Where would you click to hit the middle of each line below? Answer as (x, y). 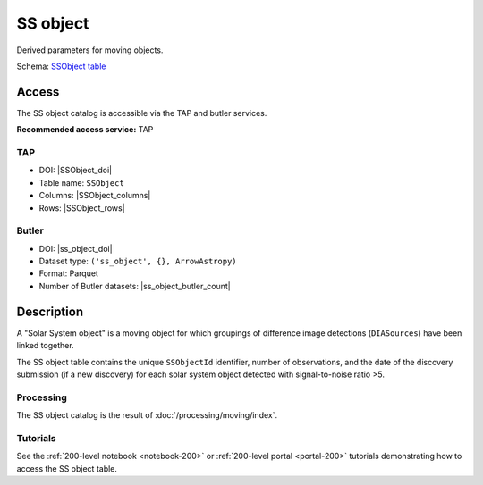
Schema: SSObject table (61, 66)
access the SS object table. (67, 468)
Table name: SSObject (81, 182)
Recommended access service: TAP (85, 130)
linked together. (46, 346)
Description (50, 311)
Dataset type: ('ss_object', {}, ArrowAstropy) (138, 261)
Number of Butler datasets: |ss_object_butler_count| (135, 286)
